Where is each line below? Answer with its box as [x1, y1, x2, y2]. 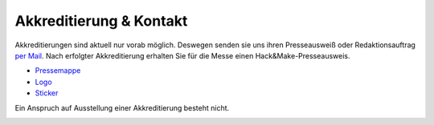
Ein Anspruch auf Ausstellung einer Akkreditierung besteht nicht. [14, 103, 230, 112]
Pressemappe [35, 66, 81, 75]
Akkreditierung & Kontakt [14, 12, 188, 30]
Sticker [35, 88, 59, 98]
